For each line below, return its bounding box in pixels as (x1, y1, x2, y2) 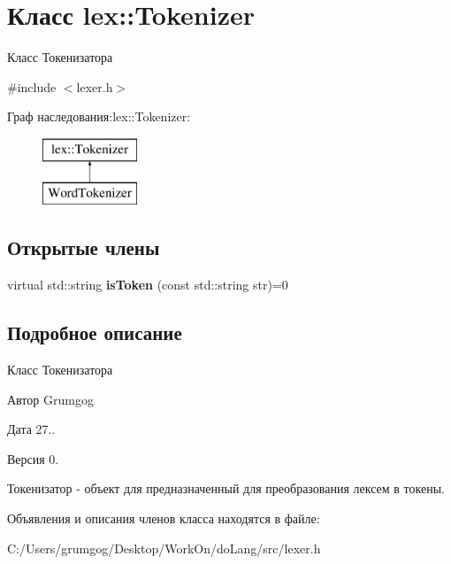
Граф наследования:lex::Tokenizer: (7, 107, 191, 126)
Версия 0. (7, 449, 59, 467)
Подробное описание (7, 319, 182, 346)
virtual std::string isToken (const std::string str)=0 (7, 275, 288, 294)
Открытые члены (7, 234, 160, 261)
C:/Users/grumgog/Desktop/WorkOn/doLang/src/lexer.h (7, 538, 321, 557)
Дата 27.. (7, 420, 56, 438)
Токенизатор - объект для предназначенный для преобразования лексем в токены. (7, 479, 445, 498)
